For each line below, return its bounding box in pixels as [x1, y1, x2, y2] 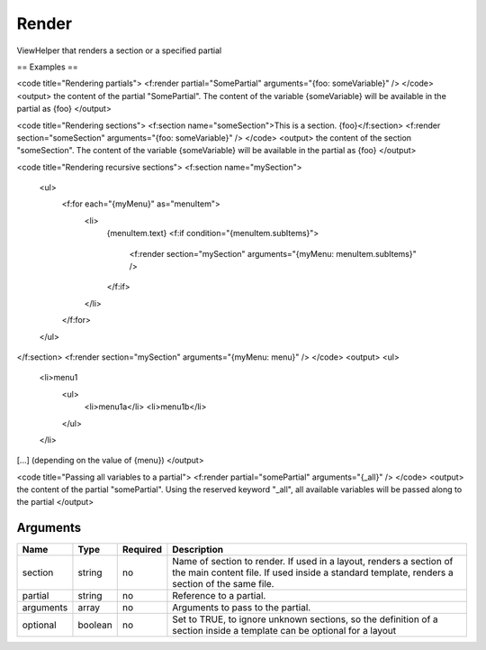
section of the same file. [172, 578, 274, 590]
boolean [77, 618, 112, 631]
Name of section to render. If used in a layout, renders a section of [172, 555, 454, 568]
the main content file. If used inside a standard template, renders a [172, 566, 454, 579]
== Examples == [16, 61, 78, 72]
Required [121, 544, 162, 556]
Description [172, 544, 224, 556]
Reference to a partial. [172, 590, 266, 602]
